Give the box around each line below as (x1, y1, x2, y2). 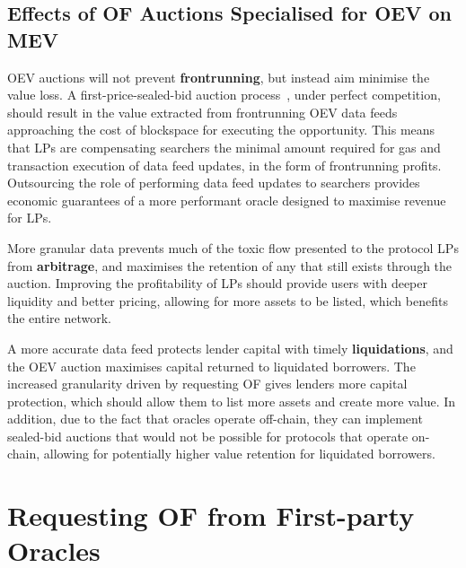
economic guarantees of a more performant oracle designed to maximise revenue (7, 190, 446, 209)
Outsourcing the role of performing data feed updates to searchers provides (7, 173, 420, 192)
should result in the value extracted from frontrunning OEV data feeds (7, 102, 398, 121)
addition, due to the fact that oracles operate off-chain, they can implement (7, 409, 423, 428)
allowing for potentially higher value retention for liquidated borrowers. (43, 444, 435, 463)
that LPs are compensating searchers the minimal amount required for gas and (7, 137, 441, 156)
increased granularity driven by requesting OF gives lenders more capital (7, 374, 408, 393)
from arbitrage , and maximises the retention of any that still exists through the (7, 256, 453, 275)
